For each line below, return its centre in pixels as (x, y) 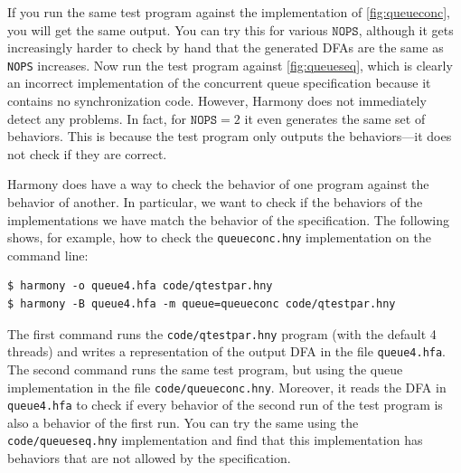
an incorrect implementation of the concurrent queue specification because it (219, 83)
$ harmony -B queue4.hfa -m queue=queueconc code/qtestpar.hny (202, 304)
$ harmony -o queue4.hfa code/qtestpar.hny (140, 286)
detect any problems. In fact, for (97, 118)
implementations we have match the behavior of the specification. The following (229, 219)
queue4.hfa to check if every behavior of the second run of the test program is (225, 405)
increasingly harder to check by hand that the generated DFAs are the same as (226, 47)
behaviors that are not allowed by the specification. (149, 458)
